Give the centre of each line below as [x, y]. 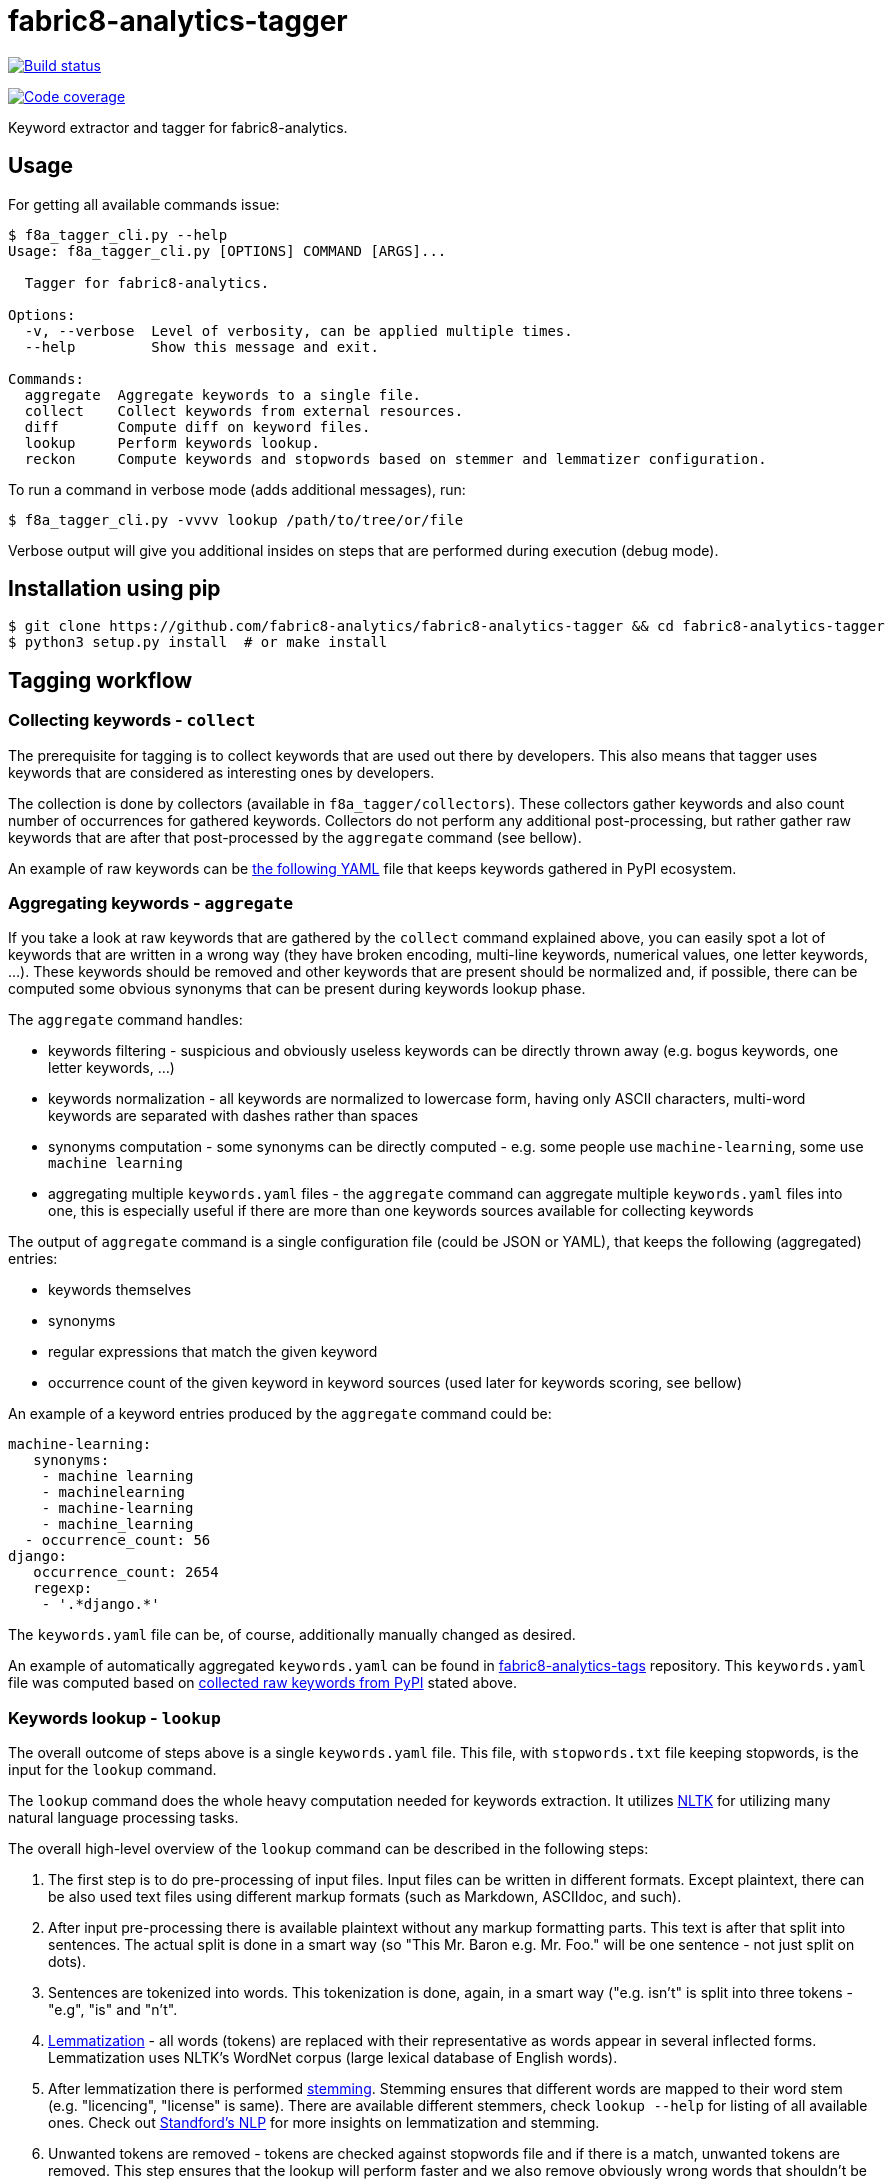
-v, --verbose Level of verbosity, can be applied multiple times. [298, 330]
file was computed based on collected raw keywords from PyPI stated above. [262, 1683]
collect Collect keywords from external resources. [244, 410]
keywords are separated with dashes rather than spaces [233, 1116]
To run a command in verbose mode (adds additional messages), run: [237, 489]
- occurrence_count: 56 [117, 1540]
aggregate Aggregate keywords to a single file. [223, 394]
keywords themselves [120, 1290]
